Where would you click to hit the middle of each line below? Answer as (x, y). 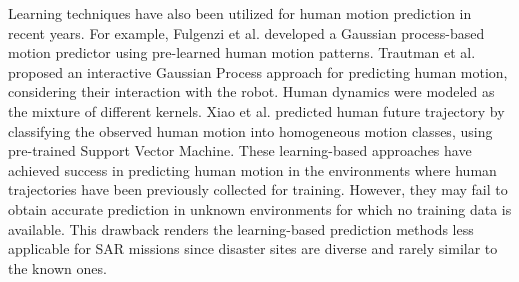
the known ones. (57, 267)
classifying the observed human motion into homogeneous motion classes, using (250, 130)
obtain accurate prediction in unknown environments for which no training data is (260, 208)
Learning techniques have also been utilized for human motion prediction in (240, 13)
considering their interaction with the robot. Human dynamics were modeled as (251, 91)
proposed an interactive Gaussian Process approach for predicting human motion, (258, 71)
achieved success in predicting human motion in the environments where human (252, 169)
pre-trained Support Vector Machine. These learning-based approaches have (240, 150)
